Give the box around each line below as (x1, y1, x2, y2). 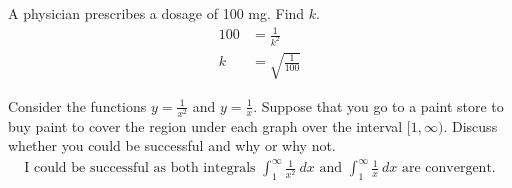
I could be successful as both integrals (24, 161, 256, 176)
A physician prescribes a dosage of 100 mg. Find (8, 3, 305, 23)
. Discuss (443, 115, 498, 136)
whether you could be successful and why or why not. (8, 135, 336, 156)
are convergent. (401, 161, 496, 176)
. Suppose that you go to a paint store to (253, 95, 504, 116)
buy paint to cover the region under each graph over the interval (8, 115, 403, 136)
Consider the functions (8, 95, 147, 116)
